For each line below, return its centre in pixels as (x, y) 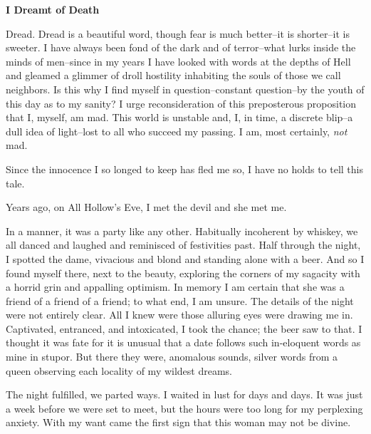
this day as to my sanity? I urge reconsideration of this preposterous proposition (181, 103)
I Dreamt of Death (53, 9)
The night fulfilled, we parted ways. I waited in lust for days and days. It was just (184, 394)
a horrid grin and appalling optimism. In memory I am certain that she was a (175, 287)
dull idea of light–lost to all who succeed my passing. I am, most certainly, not (177, 131)
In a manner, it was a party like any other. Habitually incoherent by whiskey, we (182, 231)
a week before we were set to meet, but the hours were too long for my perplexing (184, 408)
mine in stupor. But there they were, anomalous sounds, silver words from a (172, 357)
